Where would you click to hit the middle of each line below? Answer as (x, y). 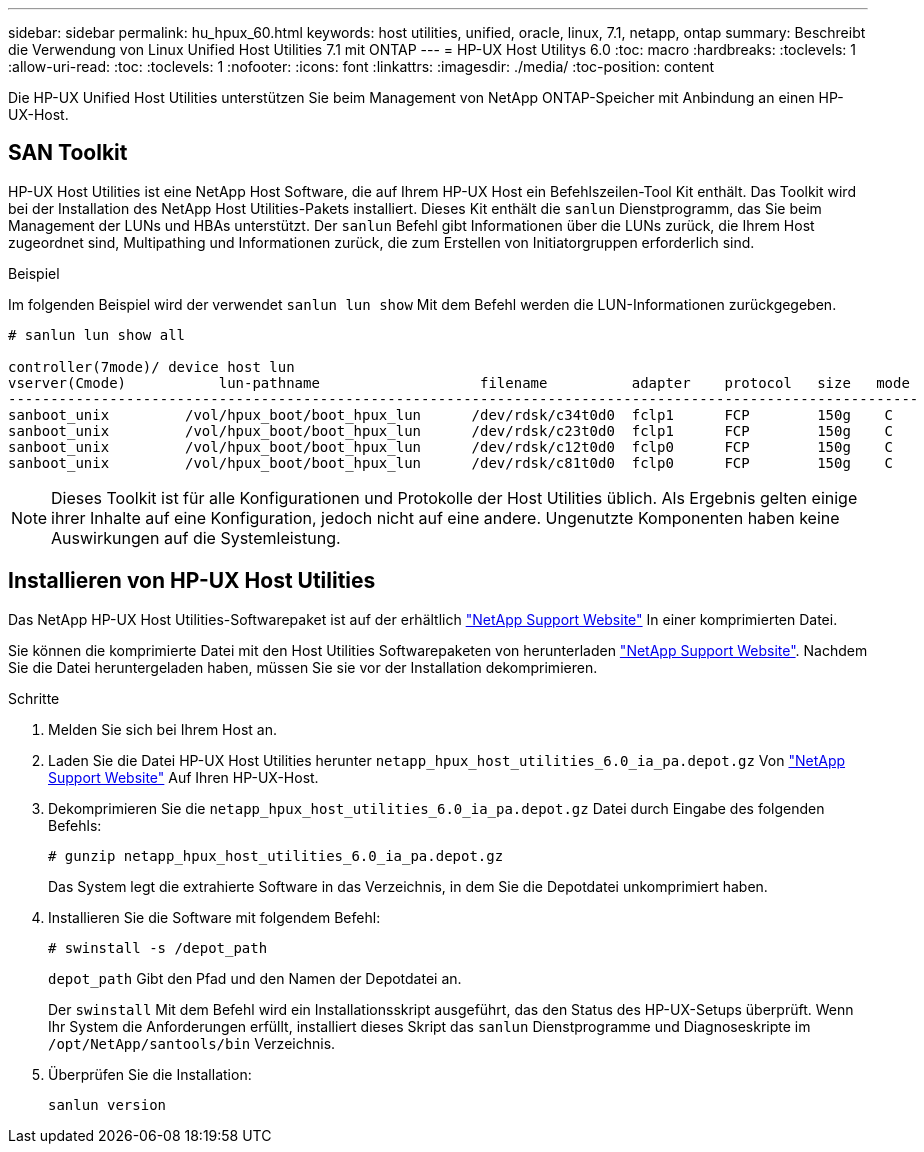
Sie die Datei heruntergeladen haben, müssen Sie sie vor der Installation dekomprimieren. (303, 667)
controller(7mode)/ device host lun (151, 366)
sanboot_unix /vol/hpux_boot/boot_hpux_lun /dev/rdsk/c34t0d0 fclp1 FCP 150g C (451, 414)
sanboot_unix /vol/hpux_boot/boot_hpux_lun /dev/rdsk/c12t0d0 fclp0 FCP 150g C (451, 446)
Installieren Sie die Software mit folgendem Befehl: (214, 917)
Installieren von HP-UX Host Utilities (192, 581)
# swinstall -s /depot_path (158, 947)
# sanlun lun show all (97, 334)
